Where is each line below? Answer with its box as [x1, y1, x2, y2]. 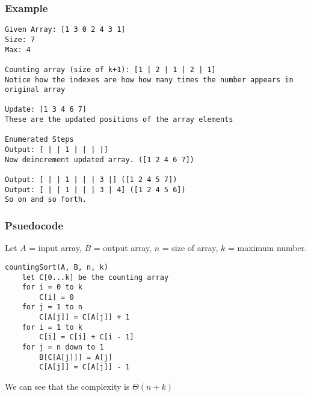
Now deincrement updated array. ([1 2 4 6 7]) [5, 155, 194, 164]
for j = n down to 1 [22, 343, 104, 352]
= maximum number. [228, 241, 307, 254]
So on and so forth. [5, 195, 87, 204]
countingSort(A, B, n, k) [5, 262, 108, 271]
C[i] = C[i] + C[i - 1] [39, 333, 134, 342]
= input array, [29, 241, 82, 254]
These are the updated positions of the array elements [5, 115, 233, 124]
